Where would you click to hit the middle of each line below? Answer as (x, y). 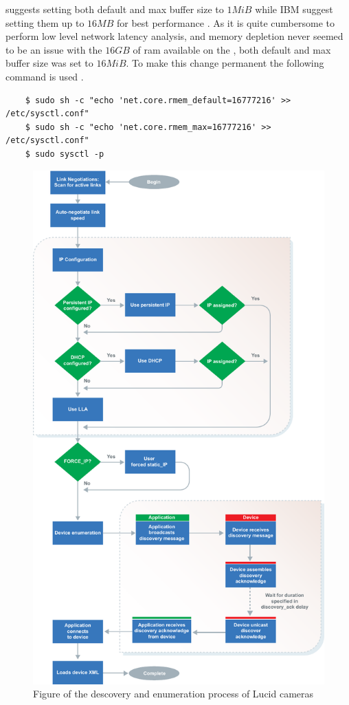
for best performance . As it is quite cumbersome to (225, 22)
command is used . (45, 76)
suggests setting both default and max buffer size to (115, 9)
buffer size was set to (49, 63)
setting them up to (45, 22)
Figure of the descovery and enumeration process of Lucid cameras (173, 694)
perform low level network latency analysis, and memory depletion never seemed (174, 36)
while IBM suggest (294, 9)
